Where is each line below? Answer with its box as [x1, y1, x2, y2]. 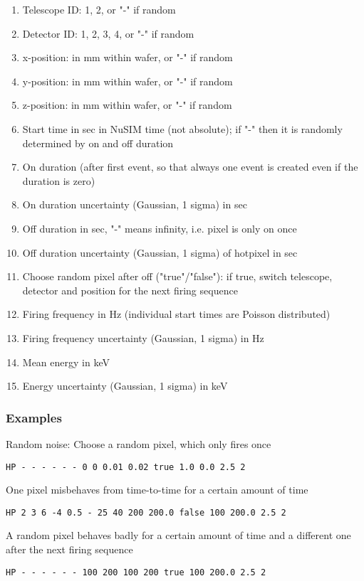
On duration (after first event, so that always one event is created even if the [22, 159, 358, 174]
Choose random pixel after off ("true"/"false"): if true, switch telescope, [22, 269, 333, 284]
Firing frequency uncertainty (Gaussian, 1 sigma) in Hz [22, 330, 264, 345]
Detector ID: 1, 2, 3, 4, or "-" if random [22, 26, 194, 41]
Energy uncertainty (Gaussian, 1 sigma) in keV [22, 378, 228, 393]
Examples [6, 408, 62, 426]
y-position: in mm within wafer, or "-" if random [22, 73, 233, 88]
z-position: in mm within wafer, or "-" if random [22, 97, 232, 112]
